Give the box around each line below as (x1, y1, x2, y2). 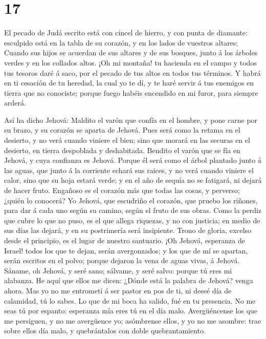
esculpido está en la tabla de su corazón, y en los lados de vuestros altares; (4, 37, 238, 48)
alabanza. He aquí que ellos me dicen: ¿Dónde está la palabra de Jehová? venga (4, 275, 253, 286)
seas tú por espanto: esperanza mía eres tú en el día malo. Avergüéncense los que (4, 305, 257, 316)
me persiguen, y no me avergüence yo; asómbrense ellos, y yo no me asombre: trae (4, 315, 261, 326)
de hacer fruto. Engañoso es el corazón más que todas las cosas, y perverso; (4, 185, 240, 196)
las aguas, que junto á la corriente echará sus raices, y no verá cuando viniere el (4, 164, 254, 175)
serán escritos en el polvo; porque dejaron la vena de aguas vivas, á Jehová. (4, 255, 240, 266)
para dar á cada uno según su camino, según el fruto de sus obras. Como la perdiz (4, 205, 262, 216)
